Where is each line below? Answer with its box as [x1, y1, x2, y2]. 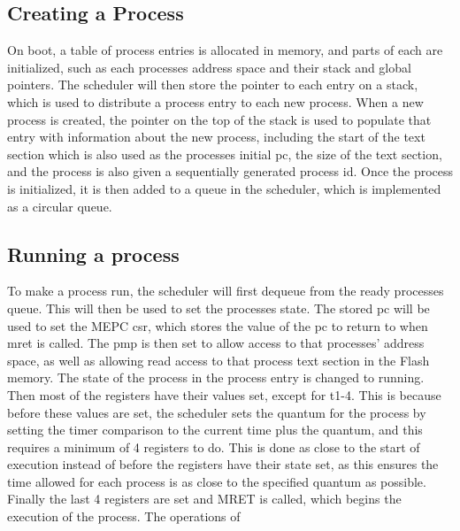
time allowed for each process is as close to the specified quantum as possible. [7, 472, 426, 490]
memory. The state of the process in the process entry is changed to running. [7, 368, 425, 387]
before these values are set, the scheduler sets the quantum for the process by [7, 403, 426, 421]
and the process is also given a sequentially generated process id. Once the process [7, 162, 454, 181]
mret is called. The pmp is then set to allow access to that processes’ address [7, 334, 425, 352]
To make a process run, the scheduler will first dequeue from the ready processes [7, 281, 444, 300]
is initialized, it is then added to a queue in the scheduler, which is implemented [7, 179, 441, 197]
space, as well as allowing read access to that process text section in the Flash [7, 350, 430, 369]
